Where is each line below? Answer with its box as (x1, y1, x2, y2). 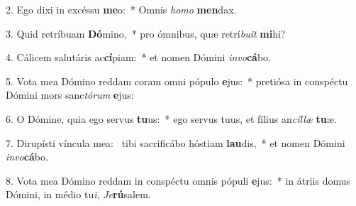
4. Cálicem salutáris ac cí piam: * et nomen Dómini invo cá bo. (6, 50, 271, 65)
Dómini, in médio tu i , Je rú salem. (6, 187, 151, 202)
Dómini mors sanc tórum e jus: (6, 87, 134, 102)
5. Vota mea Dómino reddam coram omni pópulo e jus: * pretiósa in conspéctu (6, 73, 348, 88)
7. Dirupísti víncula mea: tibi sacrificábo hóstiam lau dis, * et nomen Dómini (6, 135, 345, 150)
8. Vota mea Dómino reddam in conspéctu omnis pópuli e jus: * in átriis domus (6, 173, 351, 188)
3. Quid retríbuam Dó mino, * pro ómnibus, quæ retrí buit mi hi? (6, 26, 286, 40)
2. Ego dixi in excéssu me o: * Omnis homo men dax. (6, 2, 237, 16)
